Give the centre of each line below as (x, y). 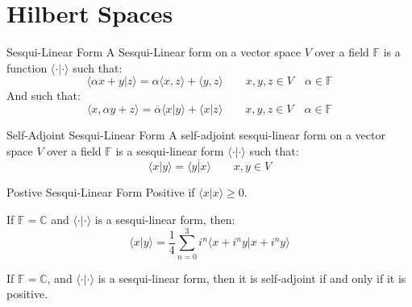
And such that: (44, 95)
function (27, 67)
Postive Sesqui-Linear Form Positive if (101, 192)
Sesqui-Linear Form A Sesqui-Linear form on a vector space (154, 52)
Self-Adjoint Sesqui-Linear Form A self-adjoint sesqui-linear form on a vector (196, 134)
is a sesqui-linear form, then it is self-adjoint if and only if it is (252, 278)
